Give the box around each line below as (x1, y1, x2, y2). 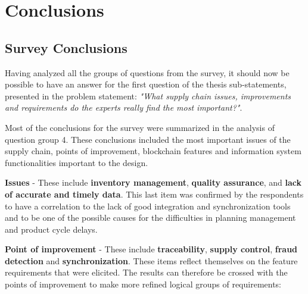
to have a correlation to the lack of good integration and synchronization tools (5, 199, 291, 212)
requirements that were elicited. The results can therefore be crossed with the (5, 266, 288, 279)
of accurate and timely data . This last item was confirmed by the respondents (5, 187, 304, 200)
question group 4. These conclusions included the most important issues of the (5, 133, 291, 145)
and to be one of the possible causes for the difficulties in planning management (5, 211, 296, 224)
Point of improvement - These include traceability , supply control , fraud (5, 243, 298, 255)
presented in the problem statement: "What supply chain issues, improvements (5, 89, 291, 102)
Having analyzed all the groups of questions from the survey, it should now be (5, 66, 290, 79)
